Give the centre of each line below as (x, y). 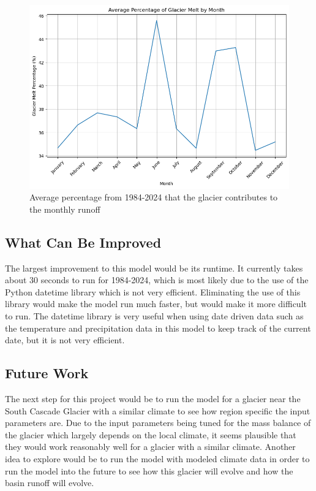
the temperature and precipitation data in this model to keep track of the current (158, 328)
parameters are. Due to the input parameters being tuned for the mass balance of (158, 423)
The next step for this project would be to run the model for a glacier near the (153, 398)
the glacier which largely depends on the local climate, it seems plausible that (151, 434)
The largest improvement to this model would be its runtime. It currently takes (154, 268)
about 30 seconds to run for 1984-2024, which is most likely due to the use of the (157, 280)
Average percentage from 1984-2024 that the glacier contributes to (154, 197)
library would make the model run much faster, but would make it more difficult (156, 304)
